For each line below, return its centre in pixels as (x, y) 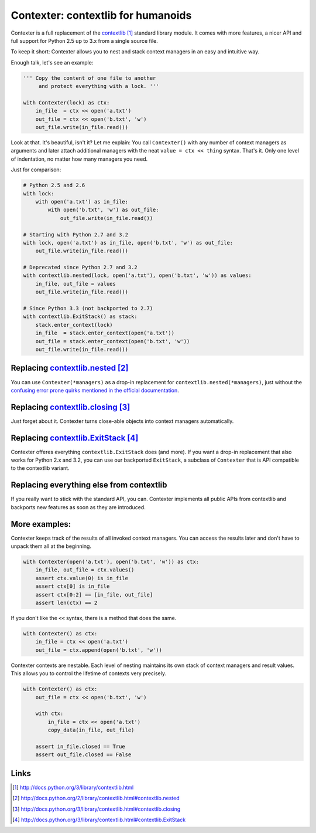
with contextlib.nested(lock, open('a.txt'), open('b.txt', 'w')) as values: (137, 275)
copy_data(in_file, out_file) (91, 730)
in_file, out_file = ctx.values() (85, 570)
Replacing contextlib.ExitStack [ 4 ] (75, 438)
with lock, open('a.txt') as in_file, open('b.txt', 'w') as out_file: (128, 243)
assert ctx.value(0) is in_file (82, 578)
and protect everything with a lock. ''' (99, 86)
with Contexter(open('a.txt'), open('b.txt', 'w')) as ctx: (111, 562)
